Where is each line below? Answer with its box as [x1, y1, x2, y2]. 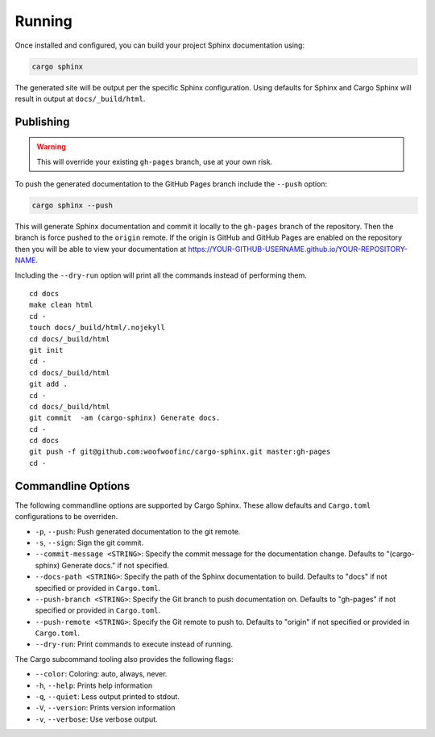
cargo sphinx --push [31, 201, 113, 210]
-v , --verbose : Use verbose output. [35, 714, 158, 724]
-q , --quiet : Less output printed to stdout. [35, 692, 180, 701]
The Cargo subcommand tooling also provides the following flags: [14, 654, 234, 664]
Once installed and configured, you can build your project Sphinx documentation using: [14, 40, 305, 50]
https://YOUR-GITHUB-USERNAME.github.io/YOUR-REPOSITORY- [188, 244, 408, 253]
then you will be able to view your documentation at [14, 244, 187, 253]
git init [29, 345, 64, 354]
